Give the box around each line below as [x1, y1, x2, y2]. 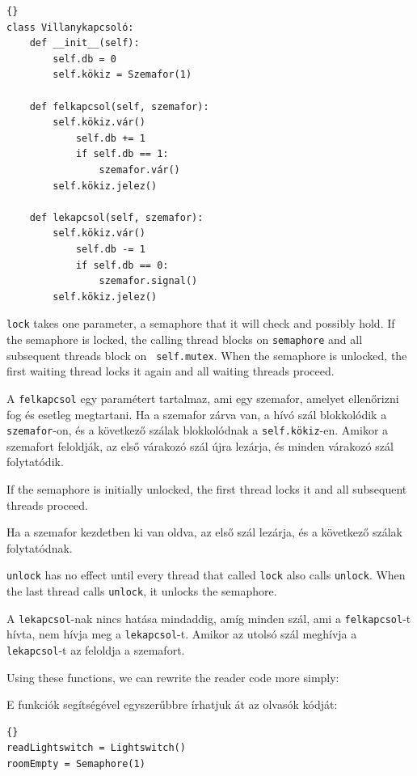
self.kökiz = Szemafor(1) [53, 69, 192, 81]
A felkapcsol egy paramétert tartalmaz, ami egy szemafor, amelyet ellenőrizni [6, 389, 399, 406]
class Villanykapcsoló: [6, 21, 134, 33]
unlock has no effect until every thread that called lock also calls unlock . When [6, 566, 406, 583]
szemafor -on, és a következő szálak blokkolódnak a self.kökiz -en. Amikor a [6, 422, 389, 439]
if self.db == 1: [75, 148, 169, 160]
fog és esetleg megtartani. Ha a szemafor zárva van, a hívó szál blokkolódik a [6, 405, 387, 422]
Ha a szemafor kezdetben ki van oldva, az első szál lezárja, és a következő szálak [6, 524, 402, 541]
